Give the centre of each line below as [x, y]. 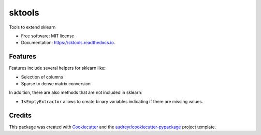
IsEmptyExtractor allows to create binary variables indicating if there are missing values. [112, 101]
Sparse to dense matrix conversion [56, 84]
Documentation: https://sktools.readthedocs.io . [68, 43]
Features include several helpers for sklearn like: [57, 68]
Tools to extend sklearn [32, 27]
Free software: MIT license [48, 36]
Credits [20, 115]
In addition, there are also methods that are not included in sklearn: [76, 92]
